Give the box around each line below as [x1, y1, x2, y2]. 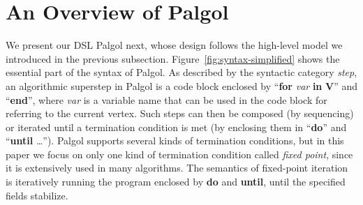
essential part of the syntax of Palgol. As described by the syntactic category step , [6, 65, 357, 79]
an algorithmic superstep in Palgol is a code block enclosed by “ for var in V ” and [6, 78, 357, 93]
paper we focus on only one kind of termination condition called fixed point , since [6, 146, 353, 161]
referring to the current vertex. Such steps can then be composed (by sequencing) [6, 106, 354, 121]
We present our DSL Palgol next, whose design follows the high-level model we [6, 38, 343, 52]
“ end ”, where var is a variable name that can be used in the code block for [6, 92, 327, 107]
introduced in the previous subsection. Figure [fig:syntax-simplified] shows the [6, 51, 340, 66]
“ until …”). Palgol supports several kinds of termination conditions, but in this [6, 133, 344, 148]
